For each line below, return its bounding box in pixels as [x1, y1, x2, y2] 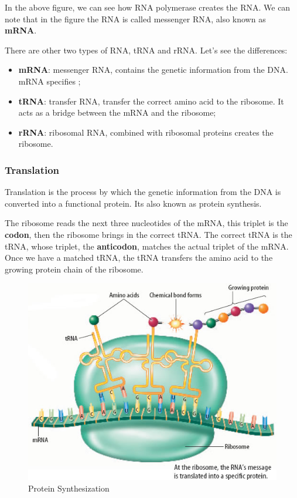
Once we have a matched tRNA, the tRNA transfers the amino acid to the [5, 251, 273, 264]
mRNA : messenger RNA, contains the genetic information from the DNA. [18, 63, 288, 76]
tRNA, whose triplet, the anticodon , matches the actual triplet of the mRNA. [5, 240, 289, 252]
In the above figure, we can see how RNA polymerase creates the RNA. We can [5, 1, 291, 13]
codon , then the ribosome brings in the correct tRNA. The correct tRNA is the [5, 228, 292, 240]
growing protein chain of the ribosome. [5, 263, 144, 275]
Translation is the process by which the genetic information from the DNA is [5, 186, 281, 198]
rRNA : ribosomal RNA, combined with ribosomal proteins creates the [18, 126, 274, 138]
